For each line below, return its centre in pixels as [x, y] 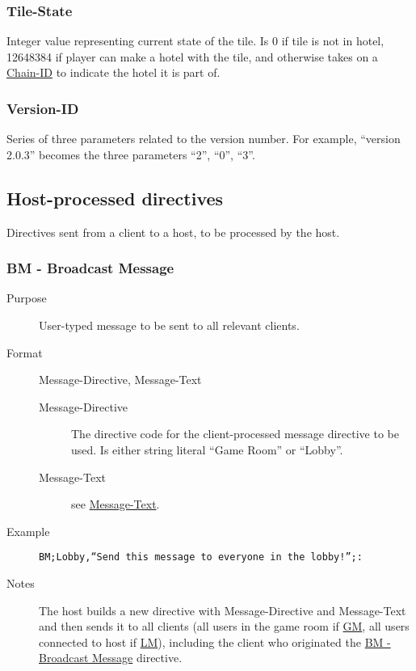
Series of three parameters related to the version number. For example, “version [204, 139]
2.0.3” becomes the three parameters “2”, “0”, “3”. [131, 154]
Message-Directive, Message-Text [120, 380]
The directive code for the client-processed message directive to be [235, 434]
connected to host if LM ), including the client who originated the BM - [215, 641]
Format [25, 352]
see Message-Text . [116, 504]
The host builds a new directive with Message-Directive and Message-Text [223, 610]
